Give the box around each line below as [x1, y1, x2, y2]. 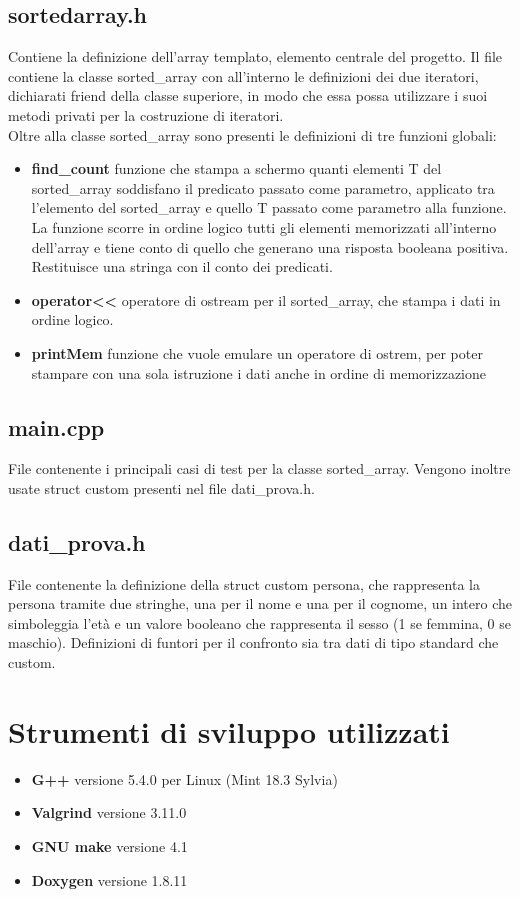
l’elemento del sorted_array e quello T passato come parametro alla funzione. [31, 197, 507, 218]
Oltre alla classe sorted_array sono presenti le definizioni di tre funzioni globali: [8, 124, 497, 145]
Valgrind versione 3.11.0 [31, 802, 187, 823]
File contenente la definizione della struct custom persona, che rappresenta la [8, 573, 480, 594]
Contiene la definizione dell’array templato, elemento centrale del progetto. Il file [8, 46, 503, 67]
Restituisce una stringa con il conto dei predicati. [31, 256, 333, 277]
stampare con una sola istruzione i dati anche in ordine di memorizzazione [31, 362, 486, 383]
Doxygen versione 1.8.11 [31, 869, 188, 890]
